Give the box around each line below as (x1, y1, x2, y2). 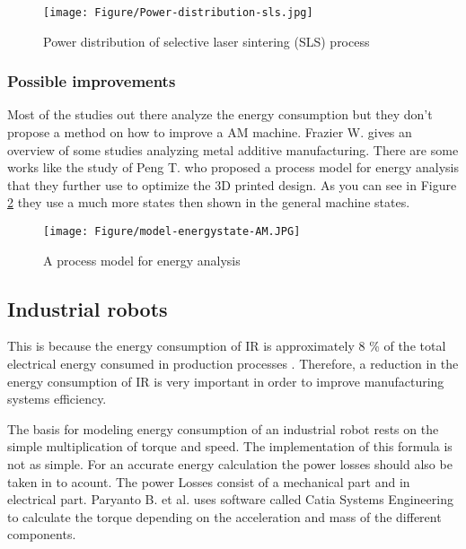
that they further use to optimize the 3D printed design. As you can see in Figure (7, 175, 457, 194)
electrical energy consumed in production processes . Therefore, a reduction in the (7, 354, 459, 373)
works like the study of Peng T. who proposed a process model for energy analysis (7, 158, 459, 177)
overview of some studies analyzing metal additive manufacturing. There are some (7, 140, 459, 159)
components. (7, 525, 76, 544)
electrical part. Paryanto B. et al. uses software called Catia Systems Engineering (7, 490, 453, 509)
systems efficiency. (7, 389, 107, 408)
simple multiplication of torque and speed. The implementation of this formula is (7, 437, 453, 456)
